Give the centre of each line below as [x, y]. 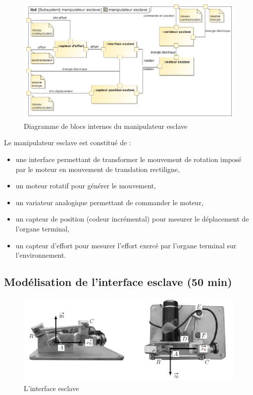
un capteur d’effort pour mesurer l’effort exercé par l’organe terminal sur [126, 245]
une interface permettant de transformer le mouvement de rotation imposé [128, 159]
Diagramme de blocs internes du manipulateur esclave [106, 126]
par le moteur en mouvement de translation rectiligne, [98, 169]
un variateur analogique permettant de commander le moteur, [109, 202]
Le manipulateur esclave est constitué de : [68, 142]
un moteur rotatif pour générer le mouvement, [86, 186]
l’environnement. [41, 255]
